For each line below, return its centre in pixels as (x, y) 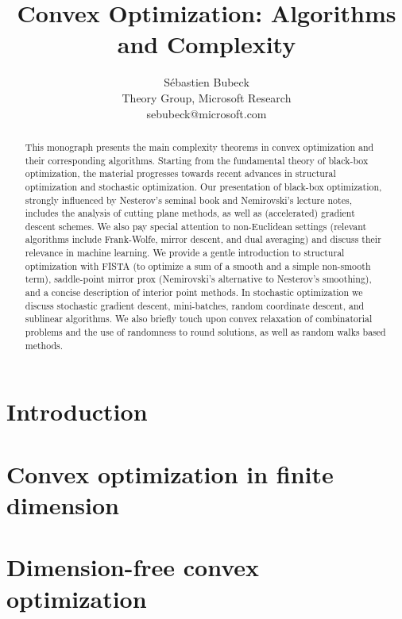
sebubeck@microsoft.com (207, 113)
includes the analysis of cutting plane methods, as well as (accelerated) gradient (190, 213)
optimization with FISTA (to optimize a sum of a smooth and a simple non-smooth (198, 265)
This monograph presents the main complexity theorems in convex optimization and (199, 146)
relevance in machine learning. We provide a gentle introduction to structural (185, 253)
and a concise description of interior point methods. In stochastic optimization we (194, 292)
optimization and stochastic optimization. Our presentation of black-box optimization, (203, 186)
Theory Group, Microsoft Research (207, 97)
